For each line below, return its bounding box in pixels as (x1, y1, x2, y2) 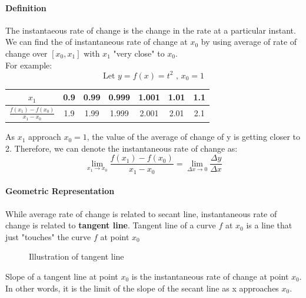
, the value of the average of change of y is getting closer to (87, 130, 300, 143)
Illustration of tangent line (29, 250, 124, 263)
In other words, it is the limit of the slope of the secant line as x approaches (5, 281, 279, 294)
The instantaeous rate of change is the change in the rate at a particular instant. (5, 24, 296, 36)
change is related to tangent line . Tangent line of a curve (5, 219, 216, 231)
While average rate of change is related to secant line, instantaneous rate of (5, 207, 277, 220)
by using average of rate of (201, 35, 297, 48)
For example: (5, 58, 52, 71)
